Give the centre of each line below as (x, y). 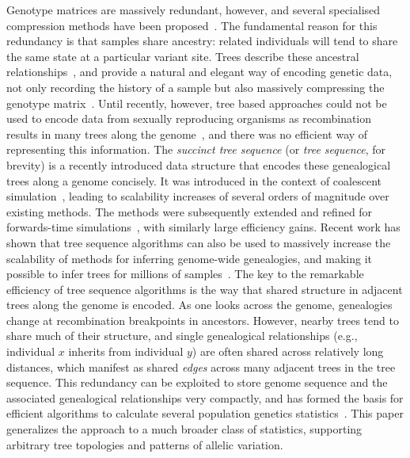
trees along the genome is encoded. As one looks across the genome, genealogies (199, 305)
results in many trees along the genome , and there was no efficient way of (187, 134)
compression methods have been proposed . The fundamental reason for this (192, 25)
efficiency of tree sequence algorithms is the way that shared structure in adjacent (205, 289)
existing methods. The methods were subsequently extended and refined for (190, 211)
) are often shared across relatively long (288, 351)
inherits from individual (126, 351)
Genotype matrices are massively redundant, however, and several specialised (194, 10)
